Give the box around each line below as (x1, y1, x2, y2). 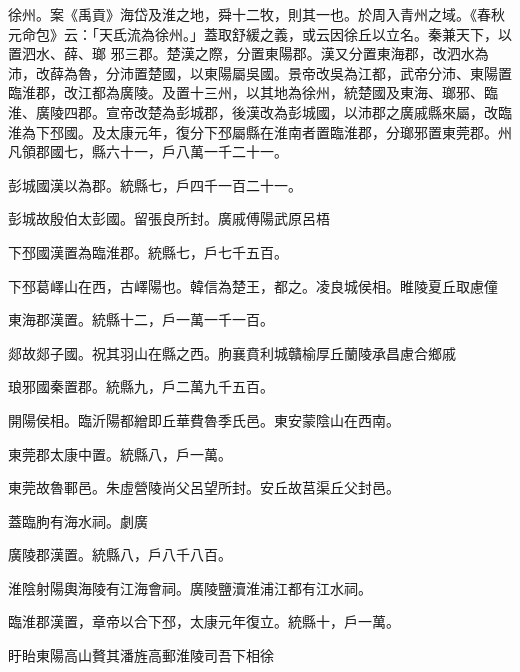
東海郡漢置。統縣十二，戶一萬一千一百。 (8, 309, 274, 330)
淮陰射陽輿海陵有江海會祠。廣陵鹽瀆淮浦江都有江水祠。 (8, 577, 372, 598)
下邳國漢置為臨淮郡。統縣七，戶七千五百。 (8, 241, 288, 262)
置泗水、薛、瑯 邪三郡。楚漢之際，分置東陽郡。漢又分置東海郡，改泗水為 (8, 43, 489, 64)
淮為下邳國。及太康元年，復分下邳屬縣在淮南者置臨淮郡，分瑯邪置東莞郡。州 (8, 121, 512, 142)
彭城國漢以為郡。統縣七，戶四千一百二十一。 (8, 174, 302, 195)
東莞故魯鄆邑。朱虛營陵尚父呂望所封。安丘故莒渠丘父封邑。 (8, 477, 400, 498)
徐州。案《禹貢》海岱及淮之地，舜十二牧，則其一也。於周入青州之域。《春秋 (8, 4, 505, 24)
